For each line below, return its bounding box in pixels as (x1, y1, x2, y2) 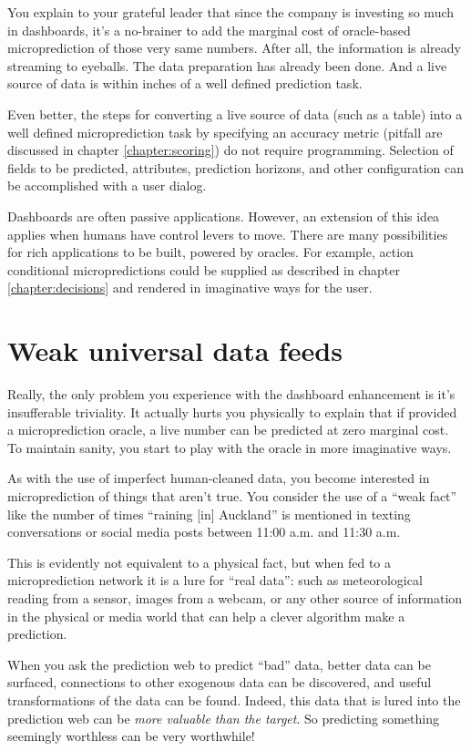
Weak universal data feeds (7, 332, 343, 369)
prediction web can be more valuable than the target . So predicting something (7, 708, 439, 727)
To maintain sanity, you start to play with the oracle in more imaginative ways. (7, 437, 452, 457)
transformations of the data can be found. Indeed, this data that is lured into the (7, 690, 461, 709)
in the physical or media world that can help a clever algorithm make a (7, 606, 405, 625)
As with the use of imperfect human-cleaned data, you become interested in (7, 468, 430, 488)
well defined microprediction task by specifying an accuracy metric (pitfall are (7, 122, 443, 141)
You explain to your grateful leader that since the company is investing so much (7, 3, 455, 21)
